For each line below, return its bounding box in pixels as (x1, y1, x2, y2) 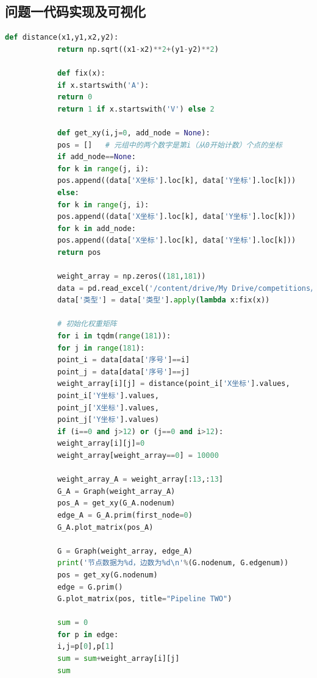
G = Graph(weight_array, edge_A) (57, 546, 193, 555)
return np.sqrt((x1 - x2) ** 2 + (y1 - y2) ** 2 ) (57, 45, 219, 54)
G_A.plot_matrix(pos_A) (57, 523, 154, 532)
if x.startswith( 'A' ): (57, 80, 149, 90)
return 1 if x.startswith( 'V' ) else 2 (57, 104, 215, 113)
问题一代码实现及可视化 (5, 2, 146, 21)
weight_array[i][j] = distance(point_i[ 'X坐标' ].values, (57, 379, 290, 388)
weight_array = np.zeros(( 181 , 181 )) (57, 272, 206, 281)
